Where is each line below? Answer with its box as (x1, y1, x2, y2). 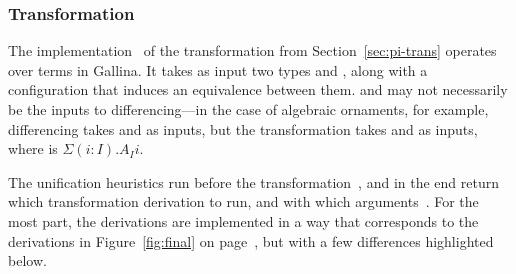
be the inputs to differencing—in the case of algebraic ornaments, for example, (8, 99, 489, 119)
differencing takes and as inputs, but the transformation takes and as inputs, (8, 118, 478, 139)
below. (8, 250, 47, 271)
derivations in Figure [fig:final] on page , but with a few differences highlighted (8, 230, 494, 251)
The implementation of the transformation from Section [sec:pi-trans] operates (8, 40, 497, 61)
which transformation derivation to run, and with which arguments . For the (8, 191, 479, 212)
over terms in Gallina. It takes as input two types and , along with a (8, 59, 428, 80)
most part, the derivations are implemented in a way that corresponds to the (8, 210, 479, 231)
